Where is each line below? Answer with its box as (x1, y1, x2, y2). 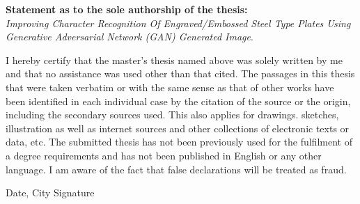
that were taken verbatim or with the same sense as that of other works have (6, 79, 334, 94)
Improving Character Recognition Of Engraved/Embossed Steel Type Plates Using (6, 15, 351, 30)
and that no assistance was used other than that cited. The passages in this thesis (6, 66, 355, 81)
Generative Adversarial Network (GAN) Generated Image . (6, 29, 253, 44)
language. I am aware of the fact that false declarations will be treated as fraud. (6, 162, 347, 176)
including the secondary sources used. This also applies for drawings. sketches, (6, 107, 339, 122)
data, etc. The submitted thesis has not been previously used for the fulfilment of (6, 134, 352, 149)
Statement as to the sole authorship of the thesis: (6, 2, 248, 16)
